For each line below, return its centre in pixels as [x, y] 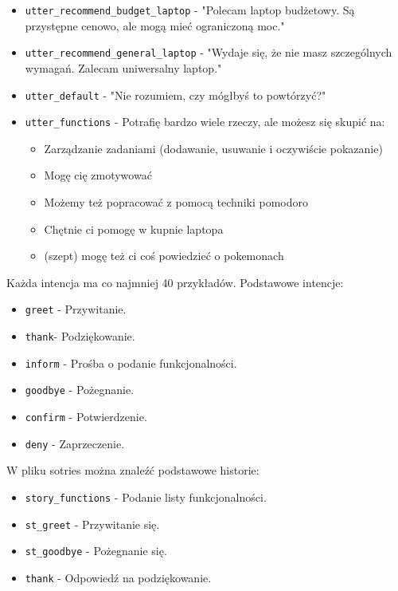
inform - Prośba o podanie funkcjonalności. [131, 362]
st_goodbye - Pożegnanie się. [96, 551]
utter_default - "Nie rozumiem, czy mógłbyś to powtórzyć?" [176, 95]
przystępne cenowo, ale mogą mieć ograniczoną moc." [155, 25]
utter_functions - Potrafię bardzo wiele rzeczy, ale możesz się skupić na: [205, 122]
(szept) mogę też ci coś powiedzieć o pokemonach [164, 256]
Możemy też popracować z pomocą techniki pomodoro [176, 202]
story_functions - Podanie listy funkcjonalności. [146, 496]
